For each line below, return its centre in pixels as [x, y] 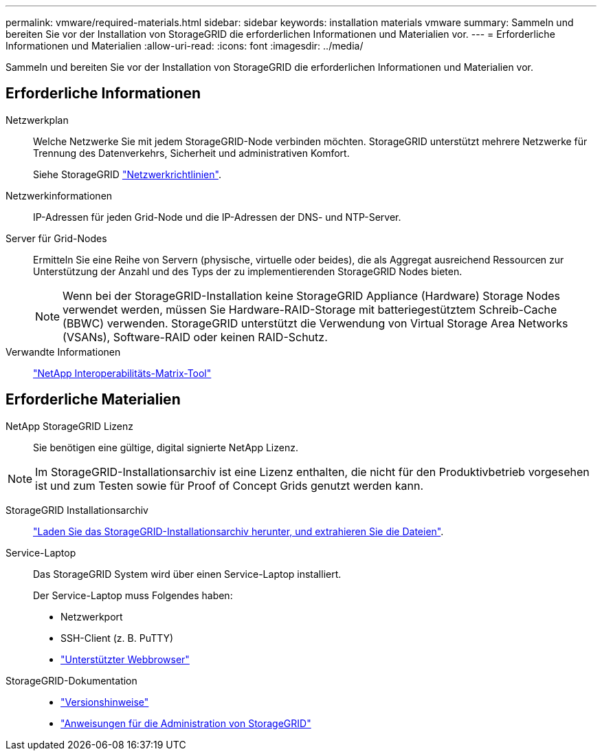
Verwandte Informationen [63, 352]
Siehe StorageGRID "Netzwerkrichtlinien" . [127, 174]
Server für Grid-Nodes [56, 238]
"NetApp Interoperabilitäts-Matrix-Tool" [122, 373]
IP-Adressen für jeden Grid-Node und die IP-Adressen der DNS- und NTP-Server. [217, 217]
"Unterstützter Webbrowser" [125, 659]
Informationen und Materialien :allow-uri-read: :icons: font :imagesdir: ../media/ [185, 46]
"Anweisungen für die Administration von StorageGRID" [186, 723]
